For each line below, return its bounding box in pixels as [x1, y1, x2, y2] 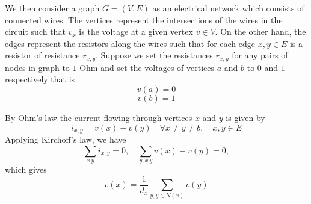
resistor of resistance [5, 49, 80, 61]
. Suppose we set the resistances [96, 49, 213, 61]
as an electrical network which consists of [152, 2, 304, 14]
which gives [5, 163, 47, 176]
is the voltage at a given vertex [79, 25, 193, 38]
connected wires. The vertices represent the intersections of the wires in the [5, 13, 283, 26]
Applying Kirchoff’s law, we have [5, 133, 126, 146]
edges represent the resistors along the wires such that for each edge [5, 37, 256, 49]
